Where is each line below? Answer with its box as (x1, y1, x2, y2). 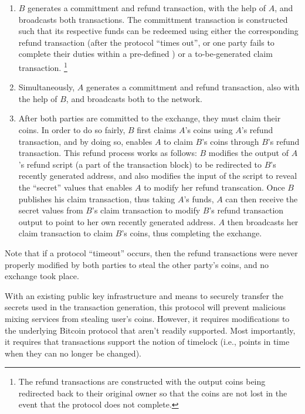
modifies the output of (208, 147, 289, 159)
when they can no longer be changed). (5, 347, 141, 359)
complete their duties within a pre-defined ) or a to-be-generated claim (18, 47, 273, 60)
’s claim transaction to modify (91, 204, 201, 216)
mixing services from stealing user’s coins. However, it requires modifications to (5, 312, 290, 324)
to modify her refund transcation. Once (144, 181, 285, 193)
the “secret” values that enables (18, 181, 133, 193)
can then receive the (225, 192, 298, 205)
